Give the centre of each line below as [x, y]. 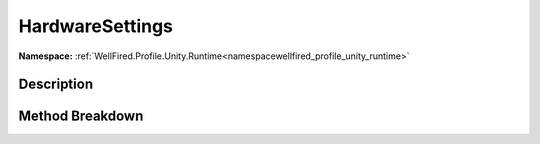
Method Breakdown [81, 116]
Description [56, 84]
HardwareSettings [96, 26]
